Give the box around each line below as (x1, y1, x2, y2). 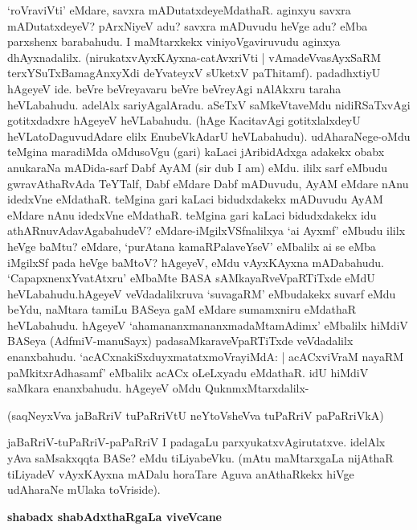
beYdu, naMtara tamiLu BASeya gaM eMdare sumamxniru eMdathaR (7, 301, 357, 318)
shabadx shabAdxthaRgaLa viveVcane (7, 507, 222, 524)
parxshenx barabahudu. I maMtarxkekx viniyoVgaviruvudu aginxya (7, 33, 341, 50)
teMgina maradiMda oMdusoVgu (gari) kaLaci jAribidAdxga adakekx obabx (7, 143, 385, 160)
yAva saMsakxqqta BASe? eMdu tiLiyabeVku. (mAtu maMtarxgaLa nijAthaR (7, 450, 394, 466)
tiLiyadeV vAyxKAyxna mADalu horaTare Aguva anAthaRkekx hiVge (7, 465, 354, 482)
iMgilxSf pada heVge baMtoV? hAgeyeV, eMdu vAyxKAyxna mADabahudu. (7, 253, 384, 270)
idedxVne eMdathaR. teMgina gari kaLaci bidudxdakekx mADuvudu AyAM (7, 191, 383, 207)
